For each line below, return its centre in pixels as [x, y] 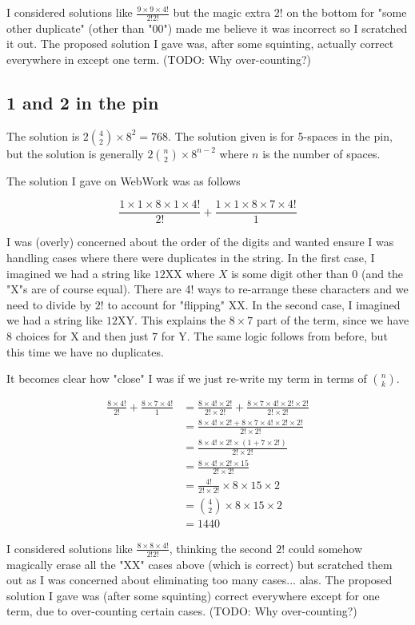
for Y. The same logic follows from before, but [274, 336]
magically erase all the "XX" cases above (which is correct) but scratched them [200, 564]
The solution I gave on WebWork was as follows [124, 180]
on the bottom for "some [347, 12]
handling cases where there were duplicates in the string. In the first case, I [191, 258]
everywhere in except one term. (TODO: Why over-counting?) [159, 60]
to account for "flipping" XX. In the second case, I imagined [254, 304]
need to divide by [49, 304]
